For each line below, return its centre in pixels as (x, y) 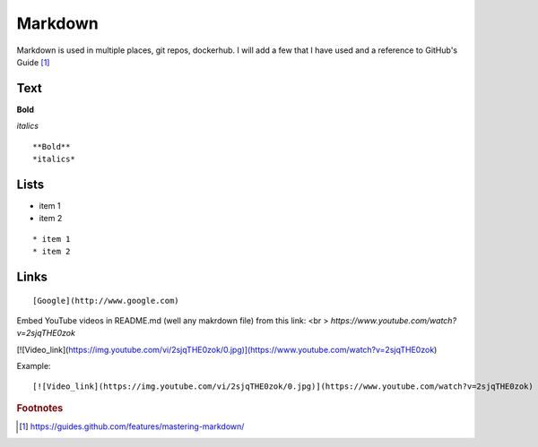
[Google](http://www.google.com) (106, 301)
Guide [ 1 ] (33, 62)
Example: (34, 366)
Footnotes (40, 408)
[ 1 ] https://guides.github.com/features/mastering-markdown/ (132, 426)
